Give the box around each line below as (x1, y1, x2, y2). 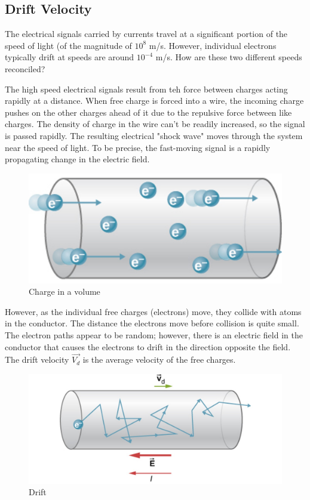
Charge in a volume (29, 285, 100, 298)
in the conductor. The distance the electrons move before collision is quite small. (5, 317, 299, 329)
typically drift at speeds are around (5, 51, 134, 63)
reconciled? (5, 62, 45, 75)
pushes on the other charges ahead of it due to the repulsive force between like (5, 106, 292, 118)
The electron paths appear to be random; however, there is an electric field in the (5, 328, 303, 341)
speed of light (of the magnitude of (5, 39, 132, 51)
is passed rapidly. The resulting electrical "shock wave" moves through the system (5, 129, 303, 141)
